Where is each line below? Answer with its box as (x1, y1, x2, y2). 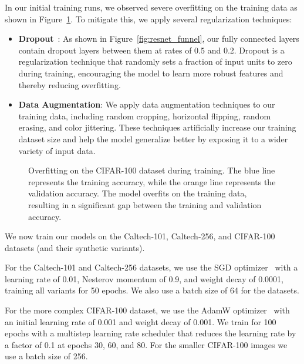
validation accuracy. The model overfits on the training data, (28, 187, 247, 199)
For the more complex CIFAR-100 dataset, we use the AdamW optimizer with (5, 304, 290, 316)
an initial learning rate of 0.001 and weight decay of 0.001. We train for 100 (5, 315, 276, 328)
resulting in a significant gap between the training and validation (28, 198, 262, 211)
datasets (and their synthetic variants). (5, 241, 145, 253)
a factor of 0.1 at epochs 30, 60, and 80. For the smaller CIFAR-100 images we (5, 338, 288, 350)
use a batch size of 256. (5, 350, 88, 362)
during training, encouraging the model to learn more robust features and (18, 66, 283, 79)
